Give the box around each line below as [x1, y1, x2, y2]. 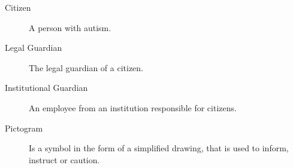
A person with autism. [29, 21, 111, 33]
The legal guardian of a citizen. [29, 61, 143, 74]
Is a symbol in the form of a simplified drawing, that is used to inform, [29, 142, 289, 154]
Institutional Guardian [5, 81, 88, 94]
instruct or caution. [29, 153, 100, 166]
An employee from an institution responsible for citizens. [29, 101, 237, 114]
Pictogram [5, 121, 43, 134]
